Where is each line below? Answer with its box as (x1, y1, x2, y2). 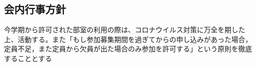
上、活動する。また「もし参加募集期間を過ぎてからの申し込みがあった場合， (4, 34, 252, 44)
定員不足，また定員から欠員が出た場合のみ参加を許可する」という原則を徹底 (4, 44, 252, 54)
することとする (4, 53, 52, 63)
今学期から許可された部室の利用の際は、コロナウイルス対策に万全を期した (4, 24, 245, 35)
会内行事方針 (4, 1, 66, 17)
